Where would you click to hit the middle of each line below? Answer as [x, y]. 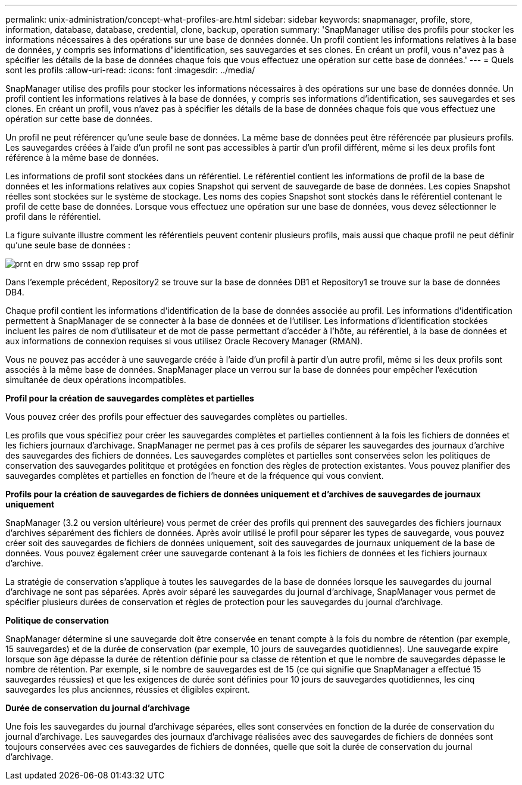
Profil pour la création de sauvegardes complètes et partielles [130, 398]
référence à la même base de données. [82, 158]
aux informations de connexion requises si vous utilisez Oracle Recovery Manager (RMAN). [184, 341]
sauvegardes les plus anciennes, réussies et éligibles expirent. [128, 689]
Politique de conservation [57, 620]
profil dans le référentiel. [53, 217]
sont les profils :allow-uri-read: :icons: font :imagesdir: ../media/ [130, 70]
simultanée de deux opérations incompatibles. [96, 380]
